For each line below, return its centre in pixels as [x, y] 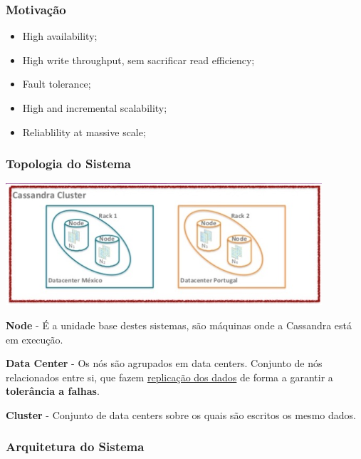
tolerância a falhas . [53, 391]
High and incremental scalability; [95, 108]
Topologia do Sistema [68, 164]
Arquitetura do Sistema [75, 447]
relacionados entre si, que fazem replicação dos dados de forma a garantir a [169, 377]
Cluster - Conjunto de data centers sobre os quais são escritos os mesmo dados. [181, 414]
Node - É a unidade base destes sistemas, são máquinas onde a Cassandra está [179, 325]
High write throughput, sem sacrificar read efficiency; [138, 60]
